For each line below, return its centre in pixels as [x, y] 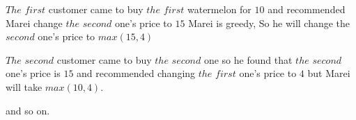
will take [24, 86]
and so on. [28, 110]
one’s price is [33, 73]
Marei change [34, 23]
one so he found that [248, 59]
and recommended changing [136, 73]
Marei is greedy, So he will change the [269, 23]
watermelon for [219, 9]
